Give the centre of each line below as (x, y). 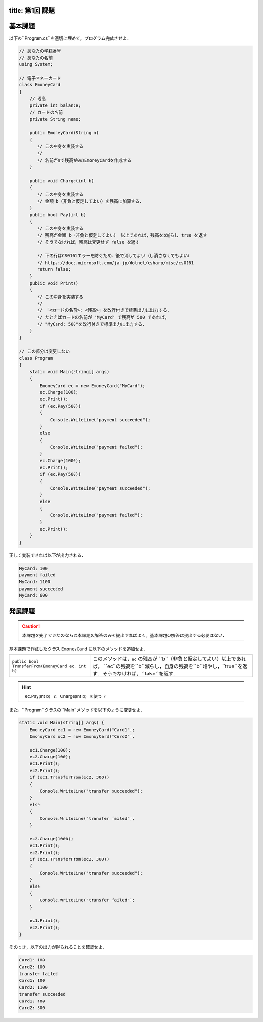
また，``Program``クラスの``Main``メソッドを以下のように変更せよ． (77, 710)
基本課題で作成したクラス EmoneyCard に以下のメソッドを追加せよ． (78, 649)
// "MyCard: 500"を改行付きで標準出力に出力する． (92, 324)
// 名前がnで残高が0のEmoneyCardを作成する (84, 160)
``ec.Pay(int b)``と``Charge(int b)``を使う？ (64, 696)
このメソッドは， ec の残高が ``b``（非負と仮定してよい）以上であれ (169, 659)
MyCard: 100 (34, 568)
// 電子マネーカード (40, 78)
